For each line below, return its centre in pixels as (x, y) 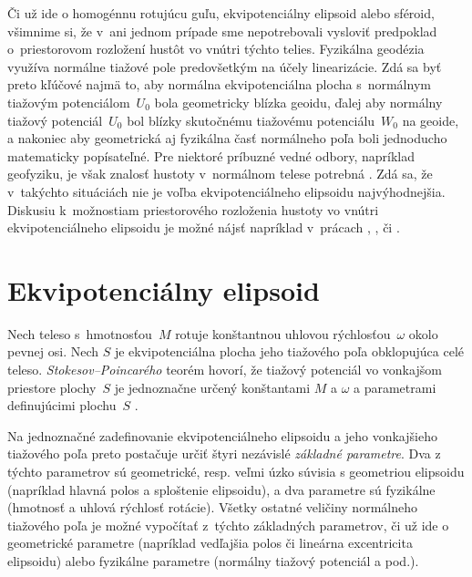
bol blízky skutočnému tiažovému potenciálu (251, 120)
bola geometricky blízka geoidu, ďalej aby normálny (298, 102)
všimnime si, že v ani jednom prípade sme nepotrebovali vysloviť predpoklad (222, 31)
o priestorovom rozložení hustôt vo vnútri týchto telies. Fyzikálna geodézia (216, 49)
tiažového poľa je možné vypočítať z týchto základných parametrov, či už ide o (228, 525)
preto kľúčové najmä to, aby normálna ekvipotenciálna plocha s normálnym (219, 84)
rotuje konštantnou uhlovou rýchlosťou (283, 333)
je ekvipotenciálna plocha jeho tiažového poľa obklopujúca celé (289, 351)
